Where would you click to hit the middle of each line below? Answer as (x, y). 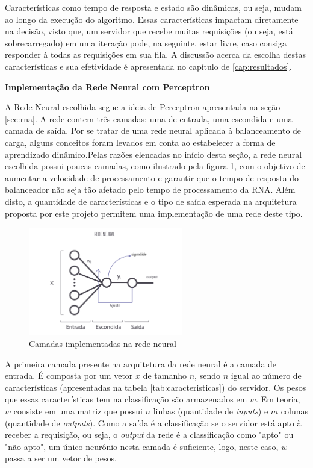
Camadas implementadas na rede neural (103, 344)
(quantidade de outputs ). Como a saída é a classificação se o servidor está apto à (153, 423)
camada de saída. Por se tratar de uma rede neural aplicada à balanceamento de (153, 130)
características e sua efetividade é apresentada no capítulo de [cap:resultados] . (148, 66)
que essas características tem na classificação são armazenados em (126, 399)
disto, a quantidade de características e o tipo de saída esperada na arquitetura (151, 201)
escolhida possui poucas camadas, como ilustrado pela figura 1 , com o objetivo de (155, 166)
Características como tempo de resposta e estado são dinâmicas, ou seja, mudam (153, 7)
